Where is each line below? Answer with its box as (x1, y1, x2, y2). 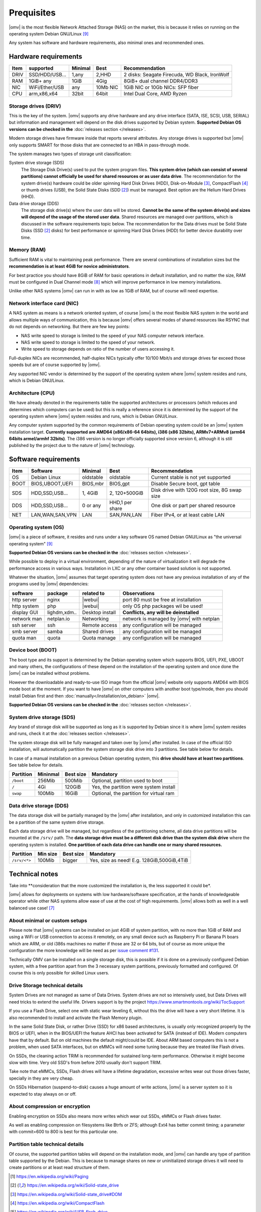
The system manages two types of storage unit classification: (9, 151, 131, 157)
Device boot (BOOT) (9, 647, 57, 654)
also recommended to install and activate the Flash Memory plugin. (9, 1015, 143, 1021)
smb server (12, 628, 38, 635)
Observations (122, 590, 155, 596)
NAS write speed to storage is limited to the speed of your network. (21, 339, 156, 345)
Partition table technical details (9, 1141, 84, 1148)
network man (12, 615, 42, 622)
